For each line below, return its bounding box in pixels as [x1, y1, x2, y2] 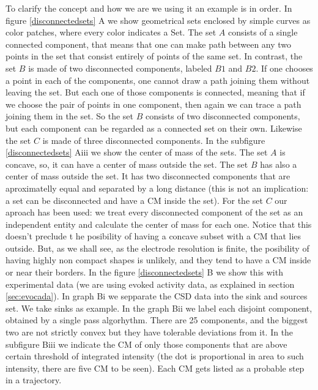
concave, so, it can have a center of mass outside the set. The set [6, 157, 248, 170]
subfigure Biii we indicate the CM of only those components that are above [6, 337, 287, 350]
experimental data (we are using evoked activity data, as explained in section [6, 277, 295, 290]
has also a [260, 157, 297, 170]
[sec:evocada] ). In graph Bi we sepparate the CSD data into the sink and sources [6, 290, 308, 302]
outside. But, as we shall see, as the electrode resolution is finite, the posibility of [6, 241, 309, 254]
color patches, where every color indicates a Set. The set [6, 26, 216, 39]
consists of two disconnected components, [145, 110, 300, 122]
